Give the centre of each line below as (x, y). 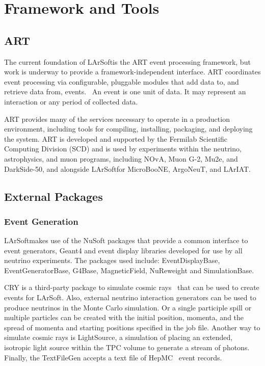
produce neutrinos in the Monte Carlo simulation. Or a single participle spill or (128, 307)
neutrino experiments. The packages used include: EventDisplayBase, (112, 260)
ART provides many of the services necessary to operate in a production (117, 119)
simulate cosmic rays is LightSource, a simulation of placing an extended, (118, 337)
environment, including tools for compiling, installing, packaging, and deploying (128, 129)
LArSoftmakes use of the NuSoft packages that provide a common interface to (126, 240)
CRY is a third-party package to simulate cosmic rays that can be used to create (132, 287)
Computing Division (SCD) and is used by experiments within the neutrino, (123, 149)
